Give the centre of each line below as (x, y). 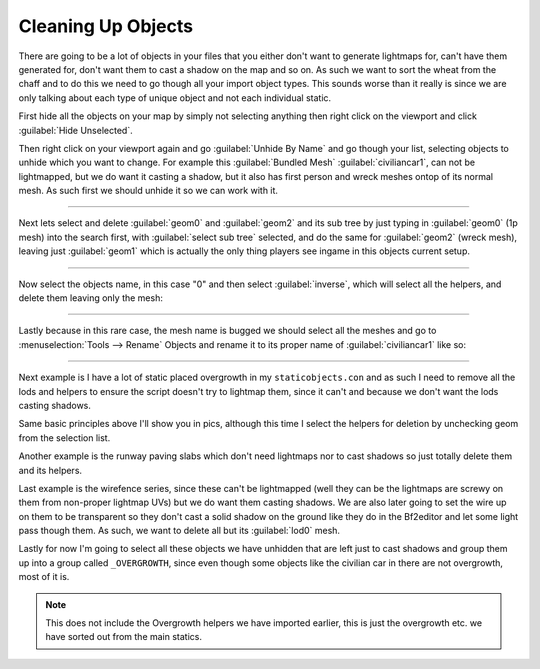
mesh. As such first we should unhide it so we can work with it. (148, 191)
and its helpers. (50, 470)
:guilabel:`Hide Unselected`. (76, 130)
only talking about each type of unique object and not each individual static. (175, 97)
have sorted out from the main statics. (123, 637)
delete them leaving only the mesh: (91, 298)
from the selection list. (64, 437)
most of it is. (44, 577)
